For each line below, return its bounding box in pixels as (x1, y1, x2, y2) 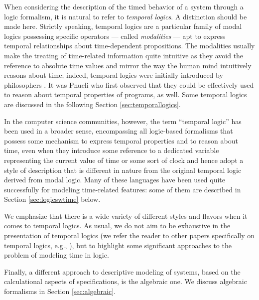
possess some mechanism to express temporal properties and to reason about (4, 135, 238, 146)
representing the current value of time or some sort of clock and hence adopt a (4, 154, 244, 165)
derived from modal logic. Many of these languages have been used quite (4, 174, 226, 185)
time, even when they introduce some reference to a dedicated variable (4, 145, 219, 155)
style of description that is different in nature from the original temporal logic (4, 164, 242, 175)
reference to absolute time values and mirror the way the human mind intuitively (4, 60, 252, 70)
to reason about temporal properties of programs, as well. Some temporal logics (4, 89, 247, 100)
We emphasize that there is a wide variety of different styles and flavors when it (4, 210, 248, 221)
